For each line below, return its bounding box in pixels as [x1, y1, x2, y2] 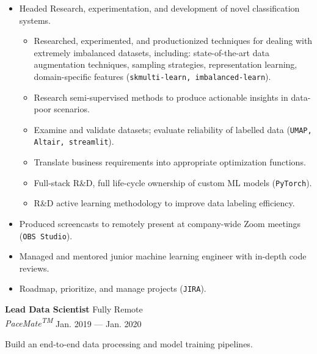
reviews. [19, 261, 49, 274]
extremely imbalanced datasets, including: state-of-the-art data [34, 46, 269, 59]
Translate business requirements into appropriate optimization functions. [34, 156, 306, 168]
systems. [19, 13, 51, 26]
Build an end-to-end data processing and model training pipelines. [5, 337, 253, 350]
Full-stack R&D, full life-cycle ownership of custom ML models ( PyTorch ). [34, 176, 312, 189]
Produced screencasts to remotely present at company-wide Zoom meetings [19, 217, 301, 229]
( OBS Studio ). [19, 229, 73, 242]
